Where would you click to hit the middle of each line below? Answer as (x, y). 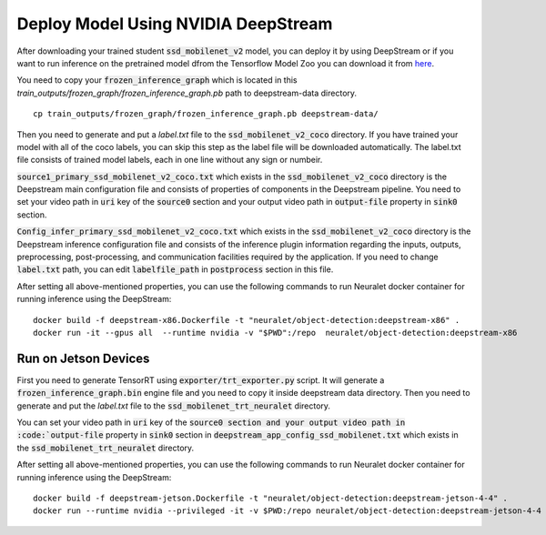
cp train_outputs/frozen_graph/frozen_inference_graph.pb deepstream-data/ (206, 114)
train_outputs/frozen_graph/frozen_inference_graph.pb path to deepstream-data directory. (187, 93)
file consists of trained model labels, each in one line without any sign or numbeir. (170, 160)
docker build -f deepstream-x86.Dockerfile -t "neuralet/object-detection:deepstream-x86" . (247, 320)
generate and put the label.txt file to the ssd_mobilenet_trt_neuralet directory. (174, 406)
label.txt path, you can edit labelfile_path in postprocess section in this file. (175, 269)
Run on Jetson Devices (83, 358)
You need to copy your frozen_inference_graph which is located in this (157, 80)
